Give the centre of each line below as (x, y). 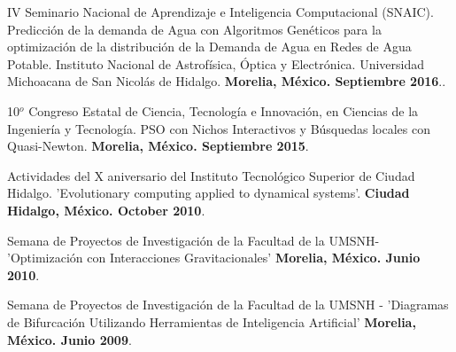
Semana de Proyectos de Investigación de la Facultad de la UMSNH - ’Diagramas (228, 305)
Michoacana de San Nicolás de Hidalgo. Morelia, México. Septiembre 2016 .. (227, 81)
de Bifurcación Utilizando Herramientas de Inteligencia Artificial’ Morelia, (212, 321)
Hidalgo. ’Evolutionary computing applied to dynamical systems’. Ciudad (209, 193)
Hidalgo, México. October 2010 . (106, 210)
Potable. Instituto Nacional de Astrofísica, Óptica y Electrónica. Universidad (216, 63)
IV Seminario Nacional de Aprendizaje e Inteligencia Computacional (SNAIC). (220, 12)
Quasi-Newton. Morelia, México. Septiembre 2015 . (158, 146)
